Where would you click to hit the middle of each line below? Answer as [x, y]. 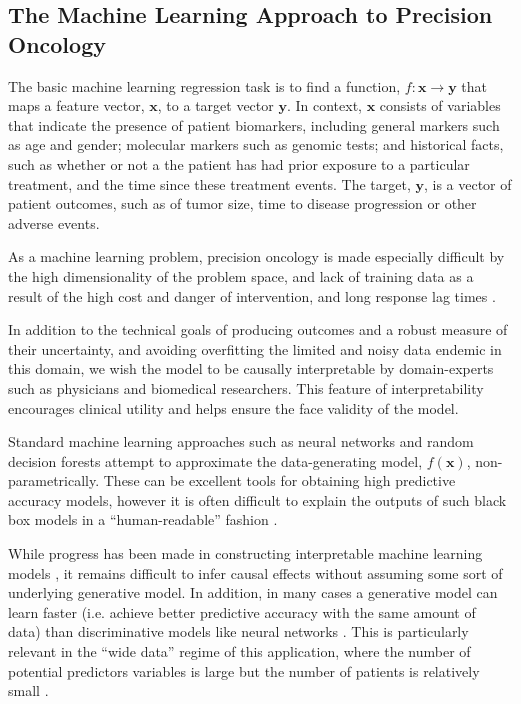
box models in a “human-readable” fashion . [143, 519]
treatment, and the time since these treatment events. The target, [209, 183]
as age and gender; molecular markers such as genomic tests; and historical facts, [256, 144]
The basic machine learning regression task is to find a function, [204, 85]
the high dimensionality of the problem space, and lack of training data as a [241, 275]
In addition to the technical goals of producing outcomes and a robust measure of [258, 329]
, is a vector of [467, 183]
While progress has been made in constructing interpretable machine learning [245, 553]
